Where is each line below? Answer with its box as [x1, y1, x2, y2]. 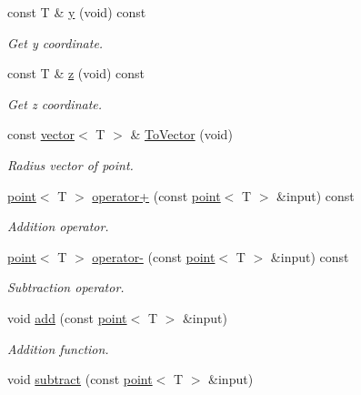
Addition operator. [7, 217, 109, 236]
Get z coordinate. [7, 94, 103, 113]
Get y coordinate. [7, 33, 104, 52]
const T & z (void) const [7, 64, 145, 83]
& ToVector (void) [130, 125, 233, 144]
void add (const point [7, 308, 127, 327]
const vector [7, 125, 75, 144]
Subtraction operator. [7, 278, 125, 297]
